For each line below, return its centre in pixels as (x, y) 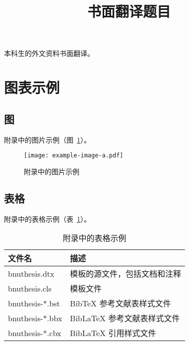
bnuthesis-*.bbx (35, 318)
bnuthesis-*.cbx (35, 333)
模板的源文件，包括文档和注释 (126, 274)
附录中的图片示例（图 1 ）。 (47, 139)
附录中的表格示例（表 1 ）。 (47, 219)
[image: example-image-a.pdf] (74, 156)
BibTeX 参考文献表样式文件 (121, 303)
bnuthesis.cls (30, 288)
